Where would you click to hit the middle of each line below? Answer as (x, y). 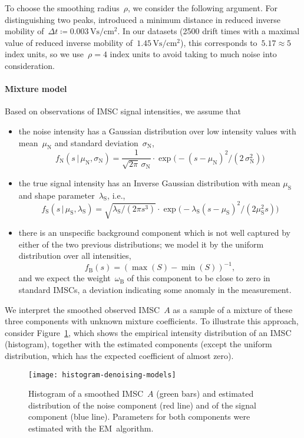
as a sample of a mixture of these (233, 309)
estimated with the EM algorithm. (91, 428)
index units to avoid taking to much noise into (193, 54)
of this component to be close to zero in (199, 278)
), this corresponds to (219, 42)
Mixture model (36, 89)
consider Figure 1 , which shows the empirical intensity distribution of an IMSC (148, 332)
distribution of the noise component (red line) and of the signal (142, 405)
